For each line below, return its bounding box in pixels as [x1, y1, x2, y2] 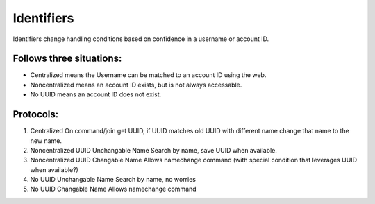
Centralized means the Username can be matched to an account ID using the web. [30, 71, 267, 79]
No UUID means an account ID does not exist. [30, 90, 162, 99]
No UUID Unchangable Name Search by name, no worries [30, 176, 196, 184]
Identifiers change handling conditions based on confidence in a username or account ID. [12, 35, 269, 43]
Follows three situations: [12, 53, 122, 65]
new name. [30, 136, 62, 145]
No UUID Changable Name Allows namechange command [30, 185, 197, 194]
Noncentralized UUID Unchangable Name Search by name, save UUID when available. [30, 146, 277, 154]
